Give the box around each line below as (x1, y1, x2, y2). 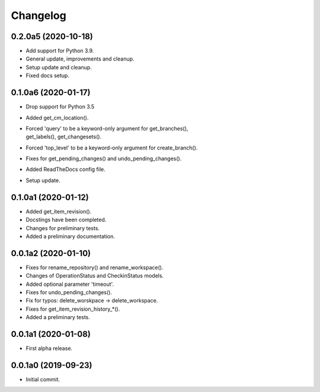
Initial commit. (25, 376, 60, 383)
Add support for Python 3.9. (25, 47, 94, 55)
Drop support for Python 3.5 (25, 103, 95, 110)
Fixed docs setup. (25, 72, 69, 79)
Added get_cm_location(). (25, 114, 89, 121)
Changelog (11, 9, 66, 22)
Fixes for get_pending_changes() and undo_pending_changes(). (25, 155, 182, 162)
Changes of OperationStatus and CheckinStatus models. (25, 272, 164, 279)
